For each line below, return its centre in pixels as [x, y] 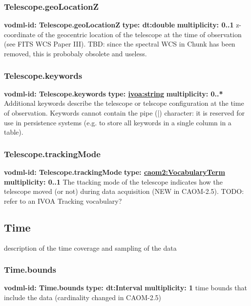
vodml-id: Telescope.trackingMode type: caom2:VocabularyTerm [115, 172]
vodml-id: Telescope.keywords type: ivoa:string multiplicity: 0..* [114, 93]
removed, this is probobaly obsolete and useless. [75, 53]
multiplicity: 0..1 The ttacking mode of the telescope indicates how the [113, 181]
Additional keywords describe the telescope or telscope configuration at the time [124, 103]
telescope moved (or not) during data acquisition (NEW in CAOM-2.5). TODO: [124, 191]
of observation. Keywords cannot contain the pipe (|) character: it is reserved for [124, 113]
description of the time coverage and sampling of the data [90, 247]
